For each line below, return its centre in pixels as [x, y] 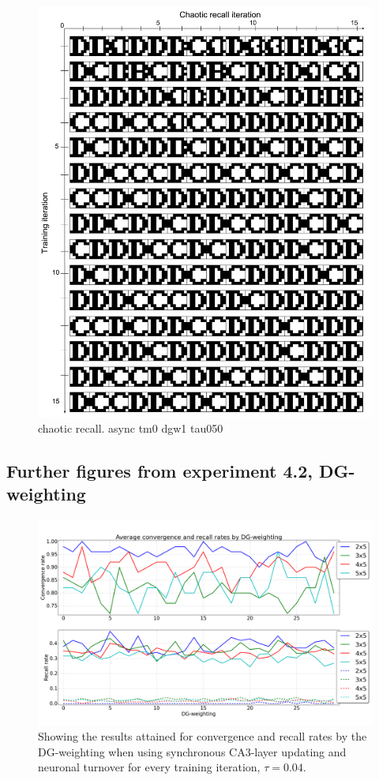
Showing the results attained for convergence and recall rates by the [203, 736]
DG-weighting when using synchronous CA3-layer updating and [192, 751]
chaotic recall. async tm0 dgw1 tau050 [131, 427]
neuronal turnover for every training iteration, [149, 767]
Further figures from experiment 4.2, [160, 470]
